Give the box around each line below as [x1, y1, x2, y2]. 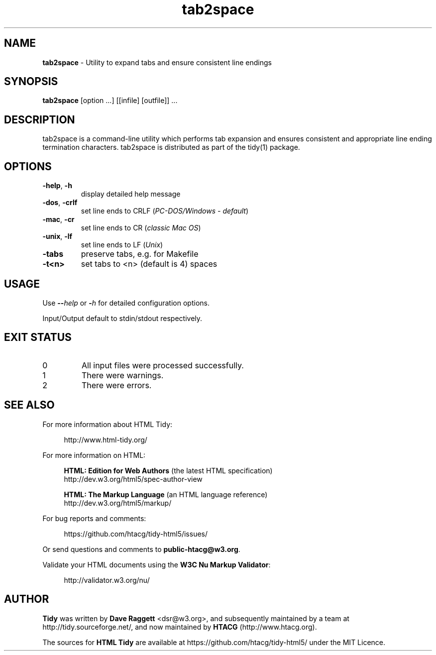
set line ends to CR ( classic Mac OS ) [81, 223, 201, 232]
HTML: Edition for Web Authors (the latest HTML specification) [64, 466, 273, 475]
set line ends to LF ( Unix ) [81, 240, 163, 249]
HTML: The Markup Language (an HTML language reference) [64, 490, 268, 499]
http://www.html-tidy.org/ [64, 435, 147, 444]
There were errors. [81, 380, 152, 390]
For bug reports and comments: [42, 514, 146, 523]
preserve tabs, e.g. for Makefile [81, 249, 199, 259]
